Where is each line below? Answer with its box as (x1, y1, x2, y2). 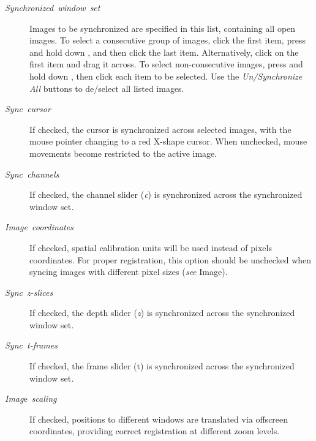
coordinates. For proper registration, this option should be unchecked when (29, 253, 312, 266)
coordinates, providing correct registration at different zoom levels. (29, 424, 280, 437)
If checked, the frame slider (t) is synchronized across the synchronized (29, 360, 295, 372)
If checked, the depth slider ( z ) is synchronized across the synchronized (29, 306, 295, 319)
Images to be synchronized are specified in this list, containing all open (29, 21, 296, 34)
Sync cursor (5, 102, 51, 115)
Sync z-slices (5, 285, 53, 298)
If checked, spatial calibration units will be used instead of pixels (29, 241, 272, 254)
